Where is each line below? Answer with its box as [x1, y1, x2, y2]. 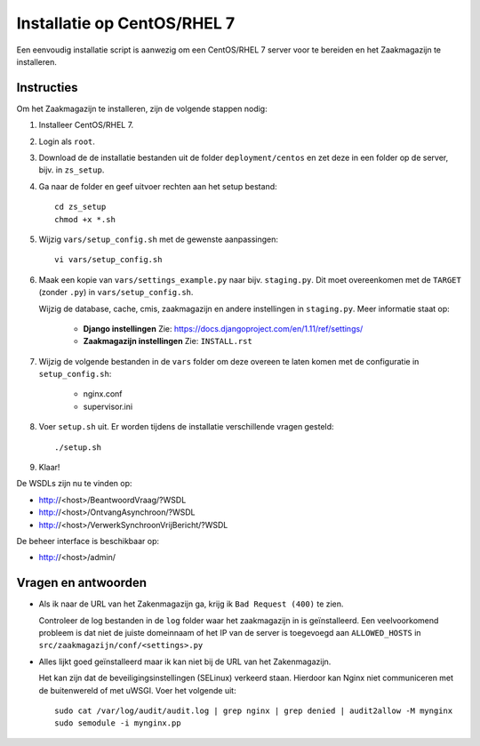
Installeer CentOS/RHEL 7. [38, 120, 134, 131]
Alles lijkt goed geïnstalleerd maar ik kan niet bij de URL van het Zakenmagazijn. [38, 656, 332, 667]
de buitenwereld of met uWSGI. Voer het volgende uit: [38, 685, 236, 695]
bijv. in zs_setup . [38, 164, 105, 175]
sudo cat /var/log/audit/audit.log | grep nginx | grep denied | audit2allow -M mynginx [54, 706, 453, 716]
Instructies [16, 80, 79, 95]
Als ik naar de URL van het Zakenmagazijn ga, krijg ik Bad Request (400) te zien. [38, 598, 344, 609]
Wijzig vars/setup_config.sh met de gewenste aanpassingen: [38, 234, 279, 245]
